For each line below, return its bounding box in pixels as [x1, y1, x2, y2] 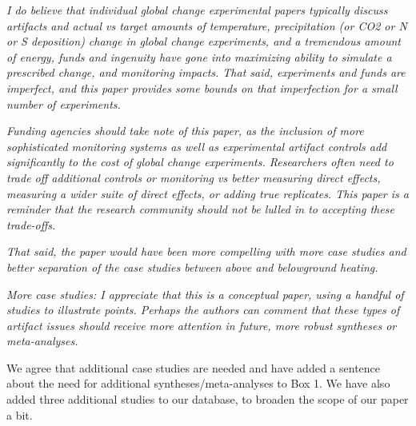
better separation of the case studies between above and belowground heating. [6, 258, 378, 275]
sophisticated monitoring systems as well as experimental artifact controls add [6, 137, 387, 154]
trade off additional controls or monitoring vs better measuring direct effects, [6, 169, 381, 185]
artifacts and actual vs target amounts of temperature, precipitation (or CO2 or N [6, 17, 407, 34]
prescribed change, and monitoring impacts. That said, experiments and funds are [6, 64, 406, 81]
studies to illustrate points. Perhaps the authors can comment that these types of [6, 301, 400, 318]
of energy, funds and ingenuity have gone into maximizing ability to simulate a [6, 48, 392, 65]
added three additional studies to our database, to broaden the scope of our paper [6, 391, 409, 408]
